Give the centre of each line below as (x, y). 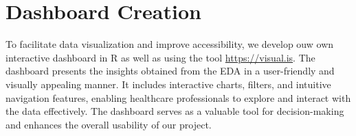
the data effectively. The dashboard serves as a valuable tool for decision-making (175, 111)
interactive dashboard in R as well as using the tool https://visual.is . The (160, 57)
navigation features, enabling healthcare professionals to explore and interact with (178, 97)
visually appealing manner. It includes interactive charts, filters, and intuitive (168, 84)
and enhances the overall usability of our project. (109, 124)
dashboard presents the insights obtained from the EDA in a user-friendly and (170, 71)
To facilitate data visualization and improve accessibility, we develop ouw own (170, 44)
